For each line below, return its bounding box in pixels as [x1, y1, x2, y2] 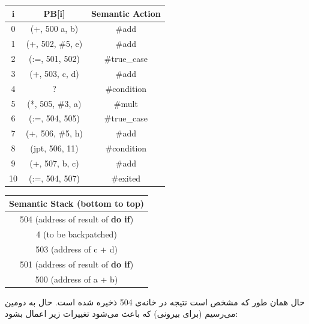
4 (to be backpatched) [36, 228, 117, 240]
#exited [111, 171, 141, 184]
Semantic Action [91, 7, 161, 19]
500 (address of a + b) [35, 272, 118, 285]
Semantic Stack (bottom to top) [9, 197, 145, 210]
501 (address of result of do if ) [19, 257, 134, 270]
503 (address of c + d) [35, 242, 118, 255]
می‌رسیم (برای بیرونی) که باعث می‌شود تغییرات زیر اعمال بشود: [5, 307, 238, 320]
